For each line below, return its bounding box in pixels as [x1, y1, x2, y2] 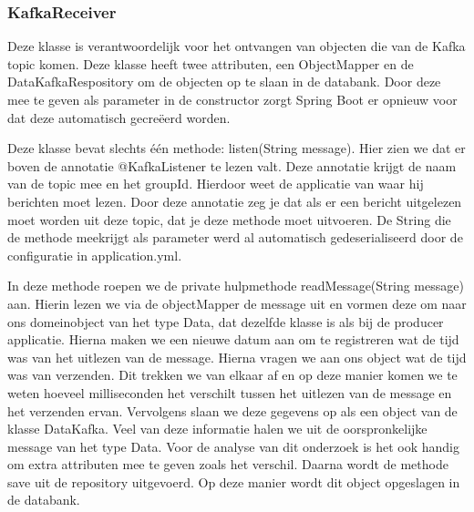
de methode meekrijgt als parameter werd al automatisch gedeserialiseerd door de [7, 228, 463, 247]
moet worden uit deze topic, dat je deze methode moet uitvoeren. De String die [7, 210, 451, 229]
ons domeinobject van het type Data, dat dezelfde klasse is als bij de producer [7, 312, 444, 331]
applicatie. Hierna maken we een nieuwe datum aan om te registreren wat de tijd [7, 330, 459, 349]
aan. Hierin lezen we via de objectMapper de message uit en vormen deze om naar [7, 293, 467, 312]
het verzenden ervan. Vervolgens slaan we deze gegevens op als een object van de [7, 401, 458, 420]
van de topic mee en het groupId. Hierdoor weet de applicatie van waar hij [7, 174, 424, 193]
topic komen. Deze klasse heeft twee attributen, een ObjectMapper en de [7, 54, 414, 73]
